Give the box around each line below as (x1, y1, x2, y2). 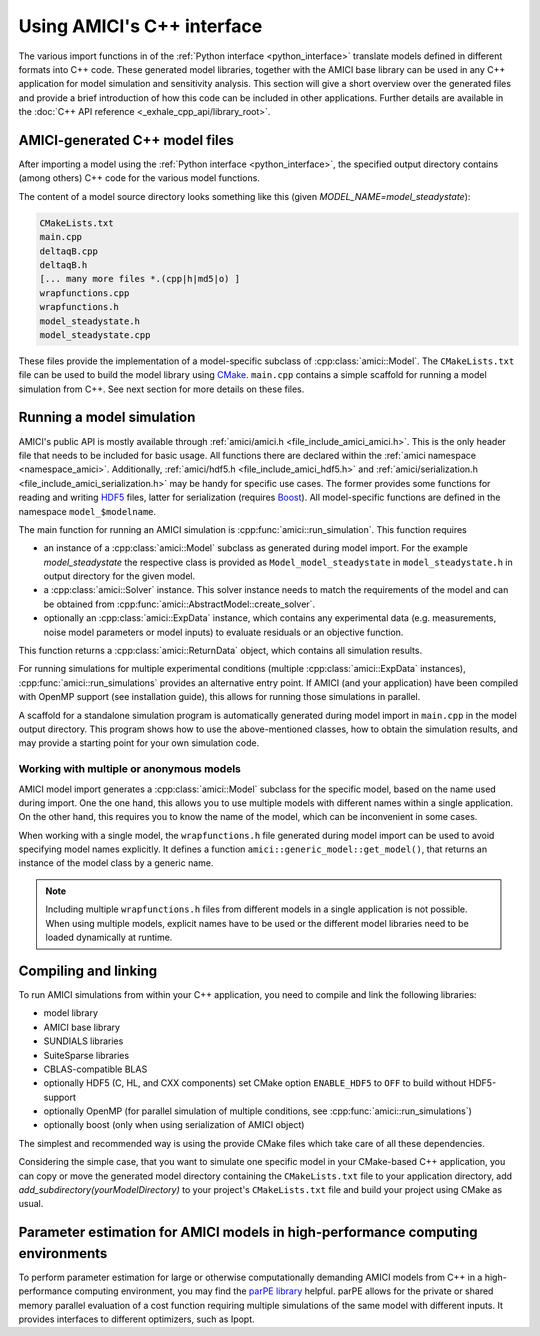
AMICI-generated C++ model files (18, 131, 235, 149)
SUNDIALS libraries (43, 1035, 124, 1047)
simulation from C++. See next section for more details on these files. (18, 383, 305, 395)
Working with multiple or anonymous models (18, 762, 242, 776)
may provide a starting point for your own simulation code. (18, 737, 260, 749)
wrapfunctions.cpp (39, 287, 130, 299)
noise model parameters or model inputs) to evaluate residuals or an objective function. (43, 626, 404, 638)
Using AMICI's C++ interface (18, 15, 263, 37)
